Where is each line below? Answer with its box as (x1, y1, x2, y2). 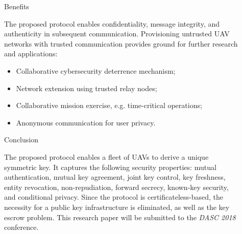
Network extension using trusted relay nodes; (16, 82, 157, 93)
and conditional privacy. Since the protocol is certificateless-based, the (4, 192, 223, 202)
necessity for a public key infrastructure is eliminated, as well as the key (4, 201, 230, 212)
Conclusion (4, 134, 38, 145)
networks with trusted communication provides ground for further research (4, 38, 238, 49)
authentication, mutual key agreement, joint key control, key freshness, (4, 172, 226, 182)
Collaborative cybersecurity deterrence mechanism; (16, 65, 176, 76)
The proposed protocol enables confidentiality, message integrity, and (4, 18, 220, 29)
